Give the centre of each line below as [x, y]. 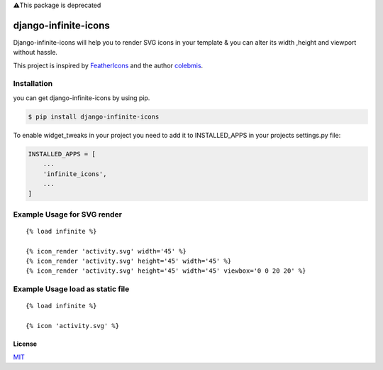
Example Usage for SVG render [67, 214]
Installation [33, 84]
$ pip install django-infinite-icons [94, 116]
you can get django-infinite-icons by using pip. [82, 98]
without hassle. [35, 53]
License [25, 344]
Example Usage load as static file [71, 289]
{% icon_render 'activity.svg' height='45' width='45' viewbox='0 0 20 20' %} [166, 271]
